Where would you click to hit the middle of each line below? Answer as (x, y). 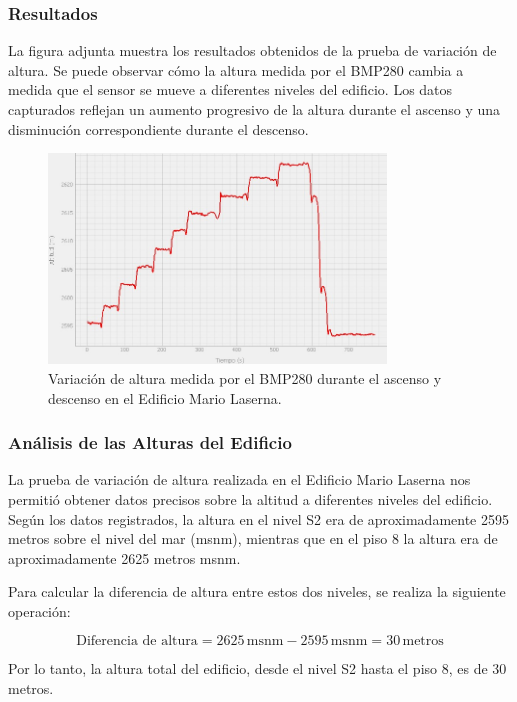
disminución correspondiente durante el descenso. (158, 128)
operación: (39, 610)
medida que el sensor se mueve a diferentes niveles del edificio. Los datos (230, 89)
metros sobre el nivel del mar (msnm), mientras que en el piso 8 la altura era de (253, 538)
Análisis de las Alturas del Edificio (150, 442)
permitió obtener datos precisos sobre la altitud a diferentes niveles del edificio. (250, 498)
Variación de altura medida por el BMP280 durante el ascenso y (245, 377)
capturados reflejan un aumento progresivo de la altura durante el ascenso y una (254, 109)
